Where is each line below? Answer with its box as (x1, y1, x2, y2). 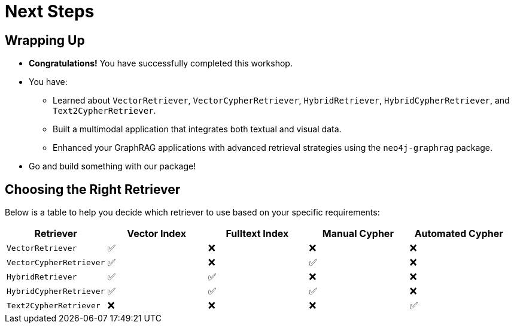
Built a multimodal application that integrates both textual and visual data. (53, 124, 342, 135)
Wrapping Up (5, 32, 85, 48)
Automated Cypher (414, 227, 503, 240)
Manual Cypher (322, 227, 394, 240)
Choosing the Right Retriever (5, 181, 181, 197)
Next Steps (5, 1, 95, 22)
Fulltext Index (226, 227, 289, 240)
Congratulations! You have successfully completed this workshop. (29, 58, 293, 69)
